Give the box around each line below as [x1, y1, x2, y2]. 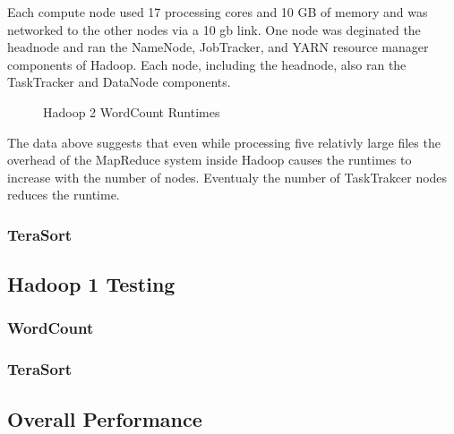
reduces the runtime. [7, 185, 120, 204]
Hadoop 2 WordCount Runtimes [43, 102, 220, 121]
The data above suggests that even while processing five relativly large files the [7, 132, 441, 151]
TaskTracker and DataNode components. [7, 72, 231, 91]
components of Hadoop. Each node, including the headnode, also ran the [7, 55, 407, 73]
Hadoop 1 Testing [7, 270, 176, 298]
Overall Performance [7, 404, 202, 432]
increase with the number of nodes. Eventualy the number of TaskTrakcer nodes [7, 167, 448, 186]
